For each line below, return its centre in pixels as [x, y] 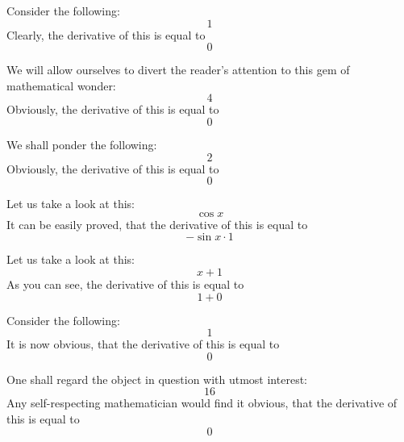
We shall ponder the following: [82, 144]
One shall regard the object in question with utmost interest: [157, 379]
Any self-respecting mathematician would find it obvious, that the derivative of [202, 403]
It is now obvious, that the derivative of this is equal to [143, 344]
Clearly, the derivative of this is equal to [106, 34]
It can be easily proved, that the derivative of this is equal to [157, 224]
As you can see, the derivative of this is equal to [125, 284]
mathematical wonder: [61, 85]
